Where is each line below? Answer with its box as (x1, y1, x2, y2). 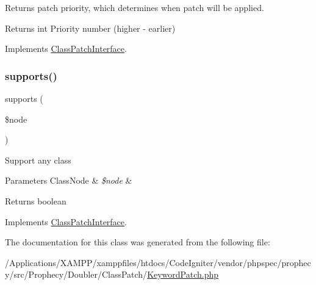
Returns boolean (5, 194, 66, 207)
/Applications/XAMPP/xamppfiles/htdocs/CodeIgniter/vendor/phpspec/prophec (5, 256, 311, 269)
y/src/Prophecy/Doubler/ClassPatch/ (5, 268, 148, 281)
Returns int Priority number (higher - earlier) (5, 21, 176, 34)
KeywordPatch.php (147, 268, 219, 281)
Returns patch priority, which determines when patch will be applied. (5, 1, 264, 13)
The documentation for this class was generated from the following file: (5, 236, 270, 248)
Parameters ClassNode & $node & (5, 174, 132, 187)
